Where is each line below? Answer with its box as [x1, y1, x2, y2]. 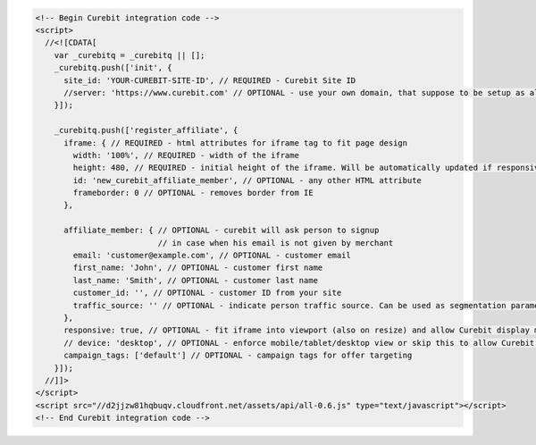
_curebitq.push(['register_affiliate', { [54, 125, 239, 136]
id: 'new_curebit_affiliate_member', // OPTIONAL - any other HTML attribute [72, 175, 422, 185]
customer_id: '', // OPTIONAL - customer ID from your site [72, 288, 342, 298]
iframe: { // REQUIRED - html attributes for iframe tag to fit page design [63, 138, 408, 147]
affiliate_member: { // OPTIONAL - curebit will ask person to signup [63, 225, 380, 236]
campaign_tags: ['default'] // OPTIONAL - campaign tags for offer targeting [63, 350, 413, 361]
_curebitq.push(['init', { [54, 63, 173, 73]
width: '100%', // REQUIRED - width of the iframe [72, 150, 299, 160]
